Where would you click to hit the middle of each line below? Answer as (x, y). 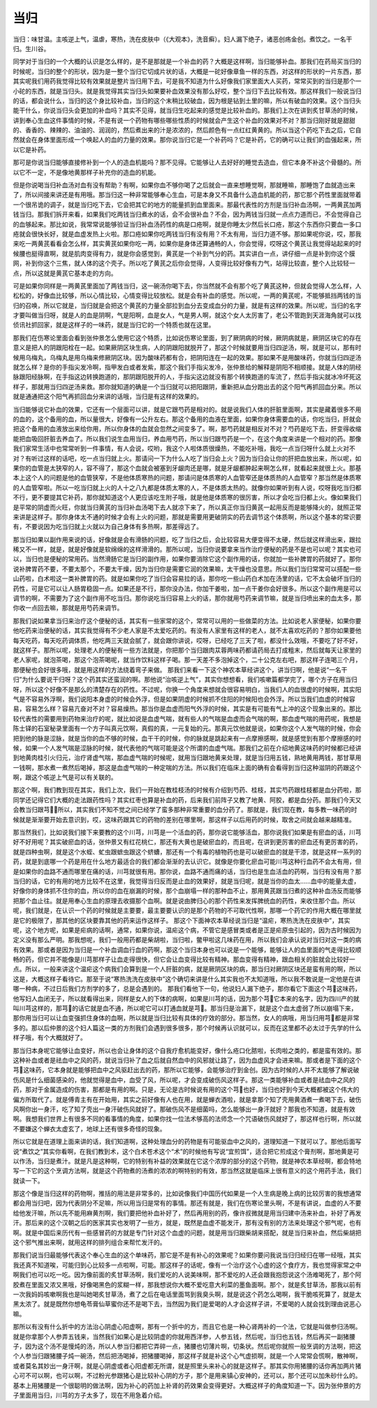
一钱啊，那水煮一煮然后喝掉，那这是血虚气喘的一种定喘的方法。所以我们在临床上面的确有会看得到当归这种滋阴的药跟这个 (187, 767)
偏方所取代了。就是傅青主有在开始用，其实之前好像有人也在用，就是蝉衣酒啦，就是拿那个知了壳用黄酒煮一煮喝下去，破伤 (187, 1099)
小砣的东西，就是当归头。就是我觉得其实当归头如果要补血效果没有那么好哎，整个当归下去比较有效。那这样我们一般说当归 (187, 91)
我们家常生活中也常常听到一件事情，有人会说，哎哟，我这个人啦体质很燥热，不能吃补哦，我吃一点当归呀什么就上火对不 (184, 449)
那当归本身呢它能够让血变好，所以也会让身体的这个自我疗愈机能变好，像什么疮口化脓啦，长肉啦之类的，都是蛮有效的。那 (187, 1050)
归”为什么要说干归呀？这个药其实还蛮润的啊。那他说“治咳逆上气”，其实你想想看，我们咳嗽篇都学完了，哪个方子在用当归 (185, 680)
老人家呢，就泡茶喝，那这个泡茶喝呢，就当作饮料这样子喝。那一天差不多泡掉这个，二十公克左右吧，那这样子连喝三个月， (187, 660)
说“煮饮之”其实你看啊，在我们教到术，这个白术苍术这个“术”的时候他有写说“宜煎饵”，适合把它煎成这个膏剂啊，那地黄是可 (186, 1151)
